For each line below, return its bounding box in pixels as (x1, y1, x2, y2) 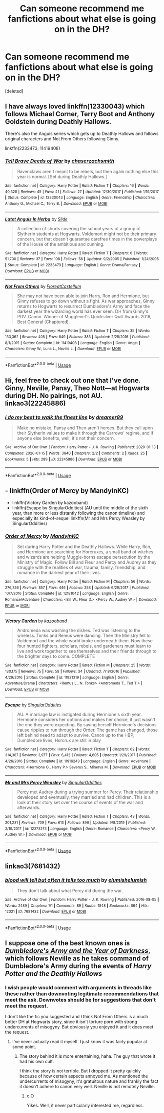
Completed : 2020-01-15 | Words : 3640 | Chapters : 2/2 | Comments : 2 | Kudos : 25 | (5, 451, 147, 456)
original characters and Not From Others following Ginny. (5, 135, 120, 142)
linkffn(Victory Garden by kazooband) (12, 500, 88, 505)
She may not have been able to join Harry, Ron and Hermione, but (17, 293, 149, 299)
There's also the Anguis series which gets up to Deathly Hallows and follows (5, 131, 159, 136)
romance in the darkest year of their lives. (17, 570, 101, 575)
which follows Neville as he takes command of (5, 954, 149, 963)
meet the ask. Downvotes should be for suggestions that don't (5, 997, 156, 1004)
